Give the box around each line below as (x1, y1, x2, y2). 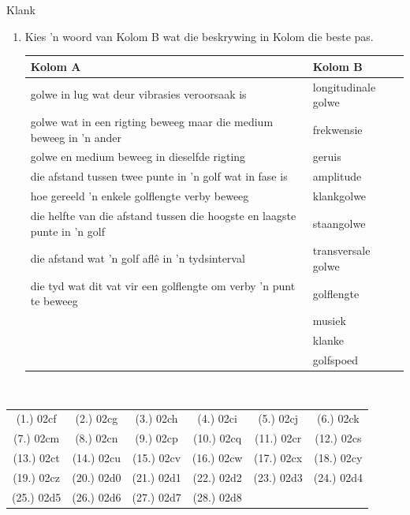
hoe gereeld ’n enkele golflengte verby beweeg (30, 188, 249, 204)
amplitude (312, 168, 362, 185)
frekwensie (312, 121, 363, 137)
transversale (312, 242, 371, 259)
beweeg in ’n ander (30, 129, 121, 145)
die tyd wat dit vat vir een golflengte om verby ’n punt (30, 277, 296, 293)
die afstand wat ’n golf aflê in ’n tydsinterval (30, 250, 245, 267)
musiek (312, 312, 346, 329)
